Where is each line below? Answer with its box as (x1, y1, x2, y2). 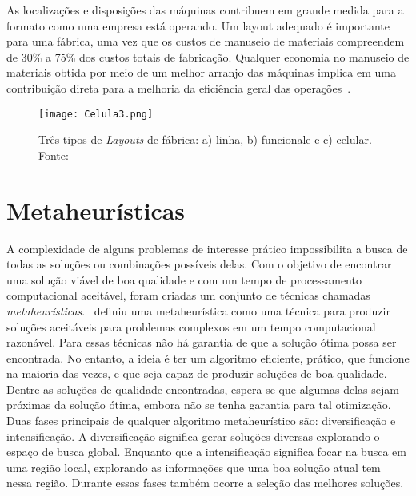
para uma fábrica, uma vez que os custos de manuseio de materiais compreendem (6, 33, 405, 50)
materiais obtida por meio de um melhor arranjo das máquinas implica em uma (6, 64, 396, 81)
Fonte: (38, 146, 69, 163)
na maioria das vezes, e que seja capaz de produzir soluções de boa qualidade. (6, 365, 387, 382)
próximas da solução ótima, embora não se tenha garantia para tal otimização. (6, 396, 391, 413)
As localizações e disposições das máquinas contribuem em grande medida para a (6, 2, 404, 18)
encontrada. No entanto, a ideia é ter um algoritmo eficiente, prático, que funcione (6, 349, 410, 366)
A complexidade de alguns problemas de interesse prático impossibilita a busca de (6, 240, 408, 256)
